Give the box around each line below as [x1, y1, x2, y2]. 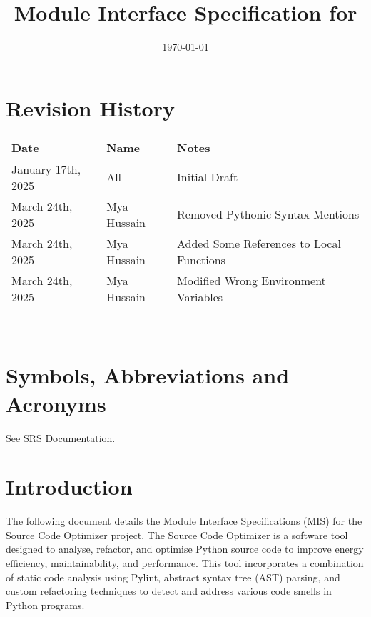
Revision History [6, 93, 175, 122]
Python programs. [6, 597, 85, 612]
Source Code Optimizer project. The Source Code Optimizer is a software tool [6, 527, 348, 542]
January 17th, [11, 160, 81, 177]
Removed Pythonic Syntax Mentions [177, 206, 360, 223]
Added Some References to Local [177, 234, 341, 251]
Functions [177, 251, 225, 268]
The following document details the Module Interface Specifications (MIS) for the [6, 513, 362, 528]
